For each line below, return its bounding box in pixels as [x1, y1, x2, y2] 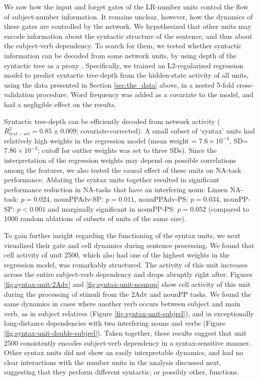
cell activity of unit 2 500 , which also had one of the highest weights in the [4, 250, 230, 260]
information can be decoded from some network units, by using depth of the [4, 50, 237, 60]
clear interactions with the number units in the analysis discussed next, [4, 357, 222, 367]
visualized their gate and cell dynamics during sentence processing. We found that [4, 240, 255, 250]
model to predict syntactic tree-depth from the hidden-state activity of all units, [4, 70, 249, 80]
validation [4, 89, 34, 100]
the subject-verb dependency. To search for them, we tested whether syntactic [4, 40, 242, 51]
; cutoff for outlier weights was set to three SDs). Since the [37, 145, 217, 155]
